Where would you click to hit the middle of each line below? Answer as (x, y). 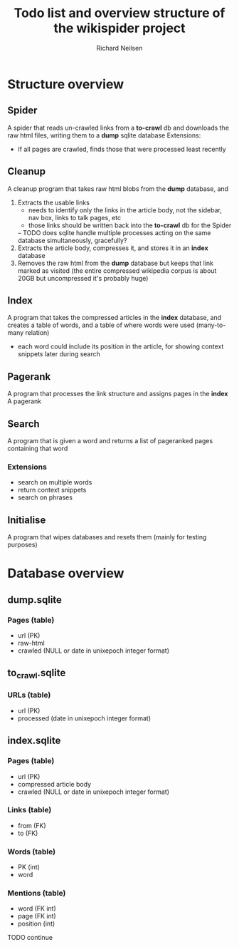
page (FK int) (37, 916)
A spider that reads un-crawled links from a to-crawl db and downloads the (118, 128)
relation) (37, 333)
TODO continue (30, 938)
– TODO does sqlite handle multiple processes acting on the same (114, 232)
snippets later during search (59, 354)
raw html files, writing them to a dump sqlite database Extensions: (104, 135)
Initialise (27, 520)
